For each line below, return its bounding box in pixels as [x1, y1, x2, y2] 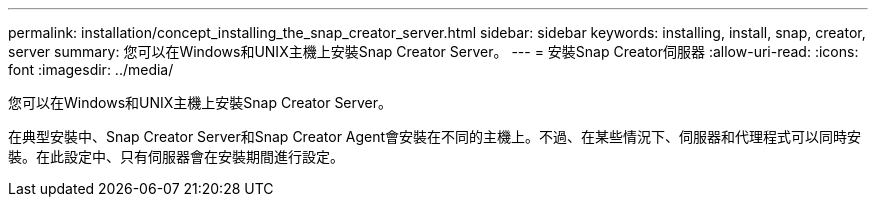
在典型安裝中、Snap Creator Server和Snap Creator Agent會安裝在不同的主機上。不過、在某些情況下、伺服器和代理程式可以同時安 [8, 128, 862, 145]
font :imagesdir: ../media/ [8, 61, 174, 78]
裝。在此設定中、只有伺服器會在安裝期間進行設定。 [8, 148, 344, 165]
